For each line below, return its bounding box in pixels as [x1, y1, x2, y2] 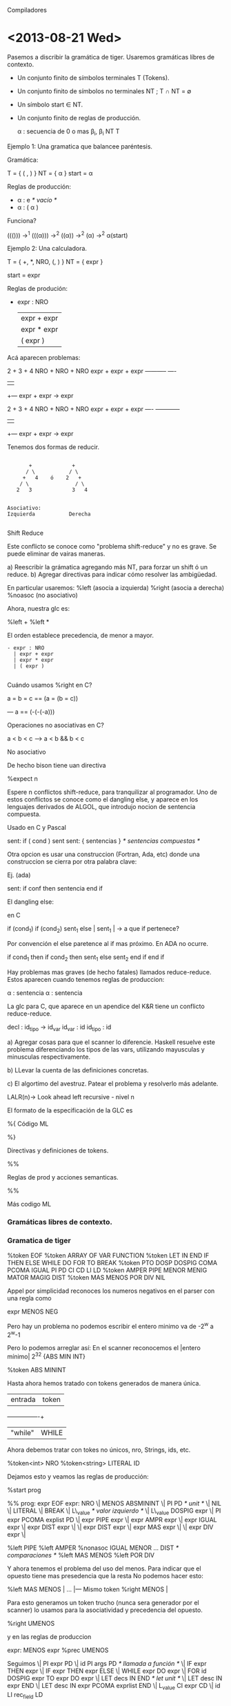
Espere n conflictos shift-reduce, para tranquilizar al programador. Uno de [7, 788, 217, 797]
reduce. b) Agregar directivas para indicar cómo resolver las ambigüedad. [7, 570, 217, 579]
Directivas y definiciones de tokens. [7, 1146, 109, 1155]
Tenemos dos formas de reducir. [7, 443, 100, 451]
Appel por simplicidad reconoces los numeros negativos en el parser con [7, 1287, 215, 1295]
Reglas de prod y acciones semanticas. [7, 1173, 119, 1181]
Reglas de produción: [7, 285, 68, 293]
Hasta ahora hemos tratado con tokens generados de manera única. [7, 1378, 201, 1387]
